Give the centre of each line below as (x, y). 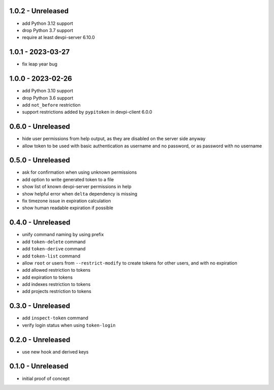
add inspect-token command (55, 318)
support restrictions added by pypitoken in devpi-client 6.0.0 (87, 112)
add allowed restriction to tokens (56, 270)
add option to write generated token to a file (68, 179)
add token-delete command (54, 242)
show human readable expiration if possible (68, 208)
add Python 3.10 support (48, 91)
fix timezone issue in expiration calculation (66, 201)
